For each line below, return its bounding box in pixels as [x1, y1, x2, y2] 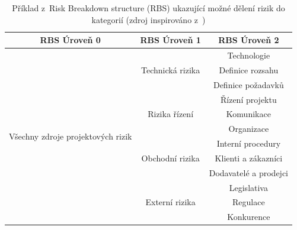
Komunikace [226, 108, 271, 120]
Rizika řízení [148, 108, 194, 120]
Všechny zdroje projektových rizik [9, 129, 132, 142]
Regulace [232, 196, 265, 208]
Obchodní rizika [141, 151, 200, 164]
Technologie [227, 49, 270, 61]
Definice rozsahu [219, 63, 279, 76]
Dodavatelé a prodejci [209, 166, 288, 179]
